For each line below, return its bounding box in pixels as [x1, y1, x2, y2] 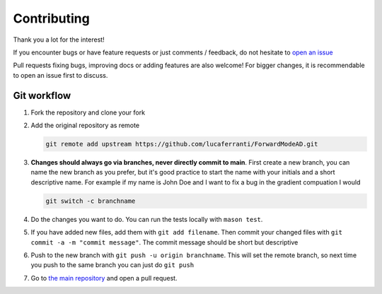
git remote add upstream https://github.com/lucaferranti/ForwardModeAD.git [45, 140, 318, 148]
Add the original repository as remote [30, 121, 140, 130]
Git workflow [13, 89, 71, 102]
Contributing [13, 11, 90, 26]
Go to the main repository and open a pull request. [30, 274, 178, 282]
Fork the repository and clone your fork [30, 108, 145, 117]
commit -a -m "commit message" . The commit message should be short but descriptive [30, 237, 299, 247]
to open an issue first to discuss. [13, 71, 108, 79]
